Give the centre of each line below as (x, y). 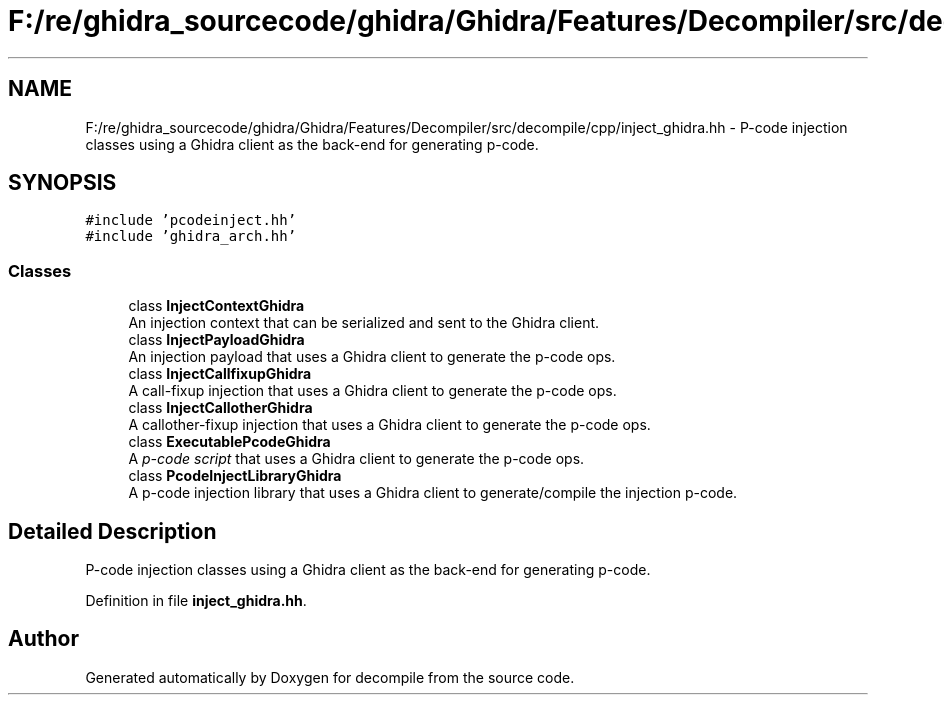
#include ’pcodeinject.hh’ (191, 220)
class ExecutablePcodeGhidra (229, 442)
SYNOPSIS (62, 183)
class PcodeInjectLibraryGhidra (235, 476)
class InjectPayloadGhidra (216, 340)
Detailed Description (112, 531)
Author (43, 639)
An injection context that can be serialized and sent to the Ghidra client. (364, 323)
